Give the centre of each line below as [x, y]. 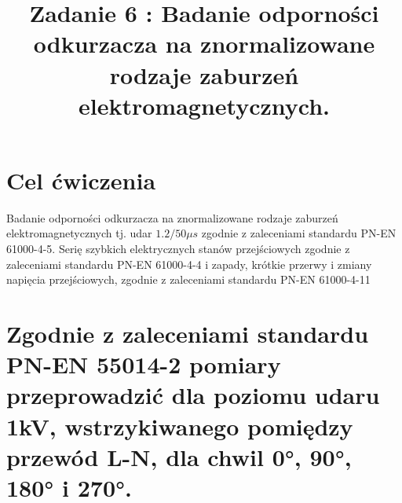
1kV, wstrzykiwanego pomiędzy [180, 426]
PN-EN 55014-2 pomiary [144, 364]
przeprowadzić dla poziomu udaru [193, 395]
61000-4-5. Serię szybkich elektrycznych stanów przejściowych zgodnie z [178, 249]
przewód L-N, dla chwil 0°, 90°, [179, 456]
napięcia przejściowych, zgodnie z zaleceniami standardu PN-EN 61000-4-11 [188, 279]
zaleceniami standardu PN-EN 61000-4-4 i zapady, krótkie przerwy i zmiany [189, 264]
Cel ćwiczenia [81, 180]
